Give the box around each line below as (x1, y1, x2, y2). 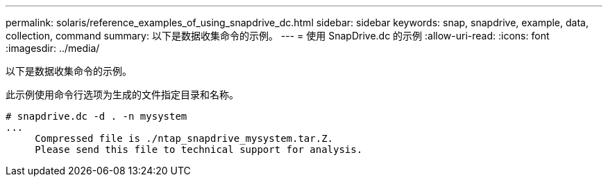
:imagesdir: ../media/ (6, 42, 100, 54)
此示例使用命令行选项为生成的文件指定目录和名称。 (6, 89, 239, 100)
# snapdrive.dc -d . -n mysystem (6, 111, 187, 122)
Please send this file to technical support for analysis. (35, 144, 363, 155)
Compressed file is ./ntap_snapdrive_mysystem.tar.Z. (35, 133, 334, 144)
